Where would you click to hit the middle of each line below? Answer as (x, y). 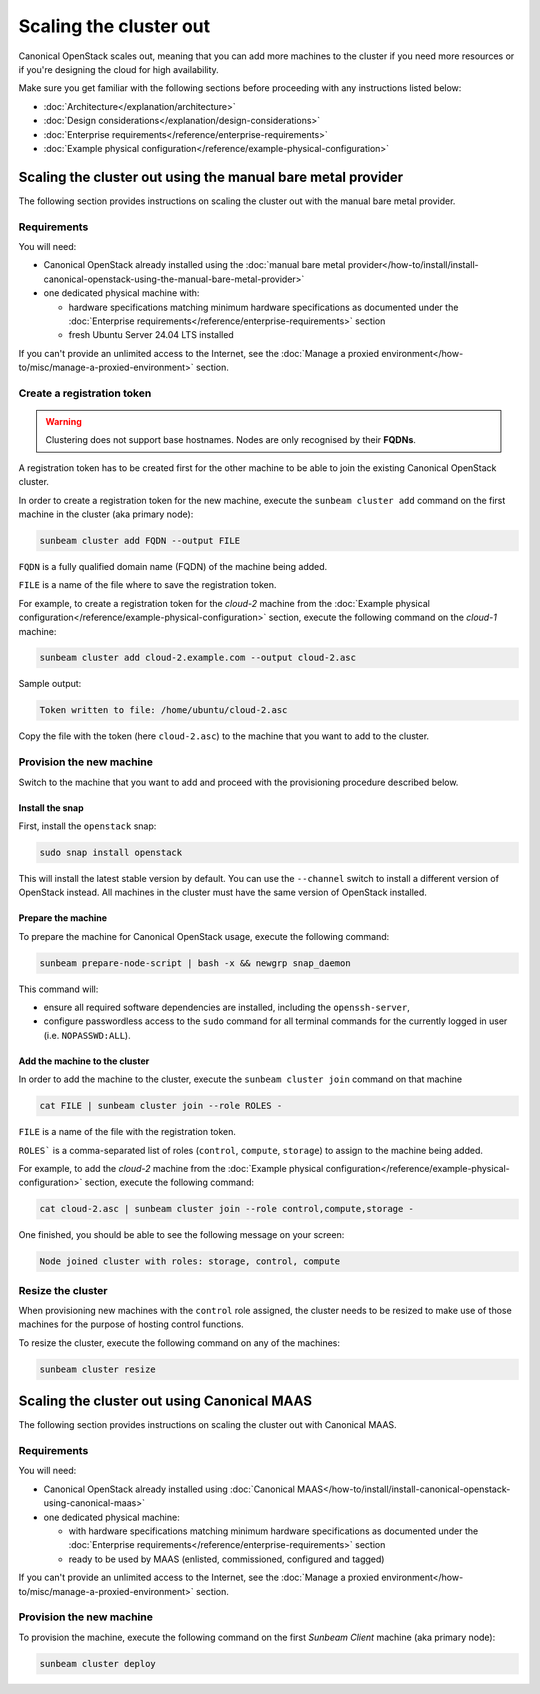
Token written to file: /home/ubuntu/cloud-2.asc (163, 710)
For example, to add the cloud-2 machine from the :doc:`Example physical (171, 1168)
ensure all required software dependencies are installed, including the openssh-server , (226, 1007)
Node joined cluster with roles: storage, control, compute (190, 1261)
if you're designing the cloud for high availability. (118, 69)
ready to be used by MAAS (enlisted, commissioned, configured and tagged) (226, 1559)
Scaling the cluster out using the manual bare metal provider (211, 176)
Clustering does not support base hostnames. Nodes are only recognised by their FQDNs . (231, 440)
